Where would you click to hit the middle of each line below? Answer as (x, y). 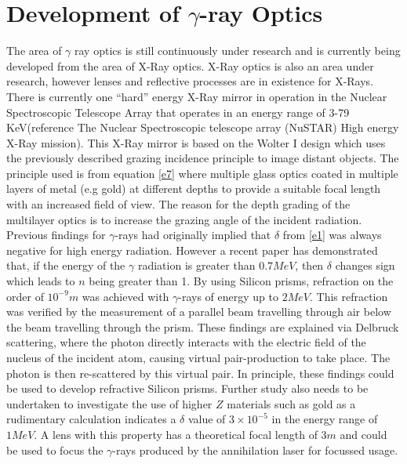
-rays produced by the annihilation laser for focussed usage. (255, 449)
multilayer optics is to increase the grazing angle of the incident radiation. (184, 219)
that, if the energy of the (66, 265)
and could (363, 434)
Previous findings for (56, 235)
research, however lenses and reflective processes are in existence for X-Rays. (190, 81)
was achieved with (125, 296)
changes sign (365, 265)
